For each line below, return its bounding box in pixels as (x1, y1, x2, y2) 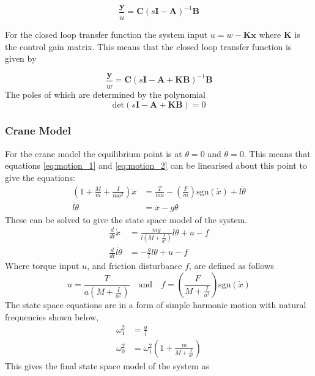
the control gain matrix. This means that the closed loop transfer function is (5, 40, 292, 53)
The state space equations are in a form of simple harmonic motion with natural (5, 298, 306, 311)
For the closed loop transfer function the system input (5, 28, 208, 41)
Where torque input (5, 259, 80, 272)
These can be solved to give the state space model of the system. (5, 213, 248, 226)
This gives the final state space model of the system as (5, 359, 209, 372)
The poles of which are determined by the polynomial (5, 87, 206, 100)
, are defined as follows (189, 259, 274, 272)
